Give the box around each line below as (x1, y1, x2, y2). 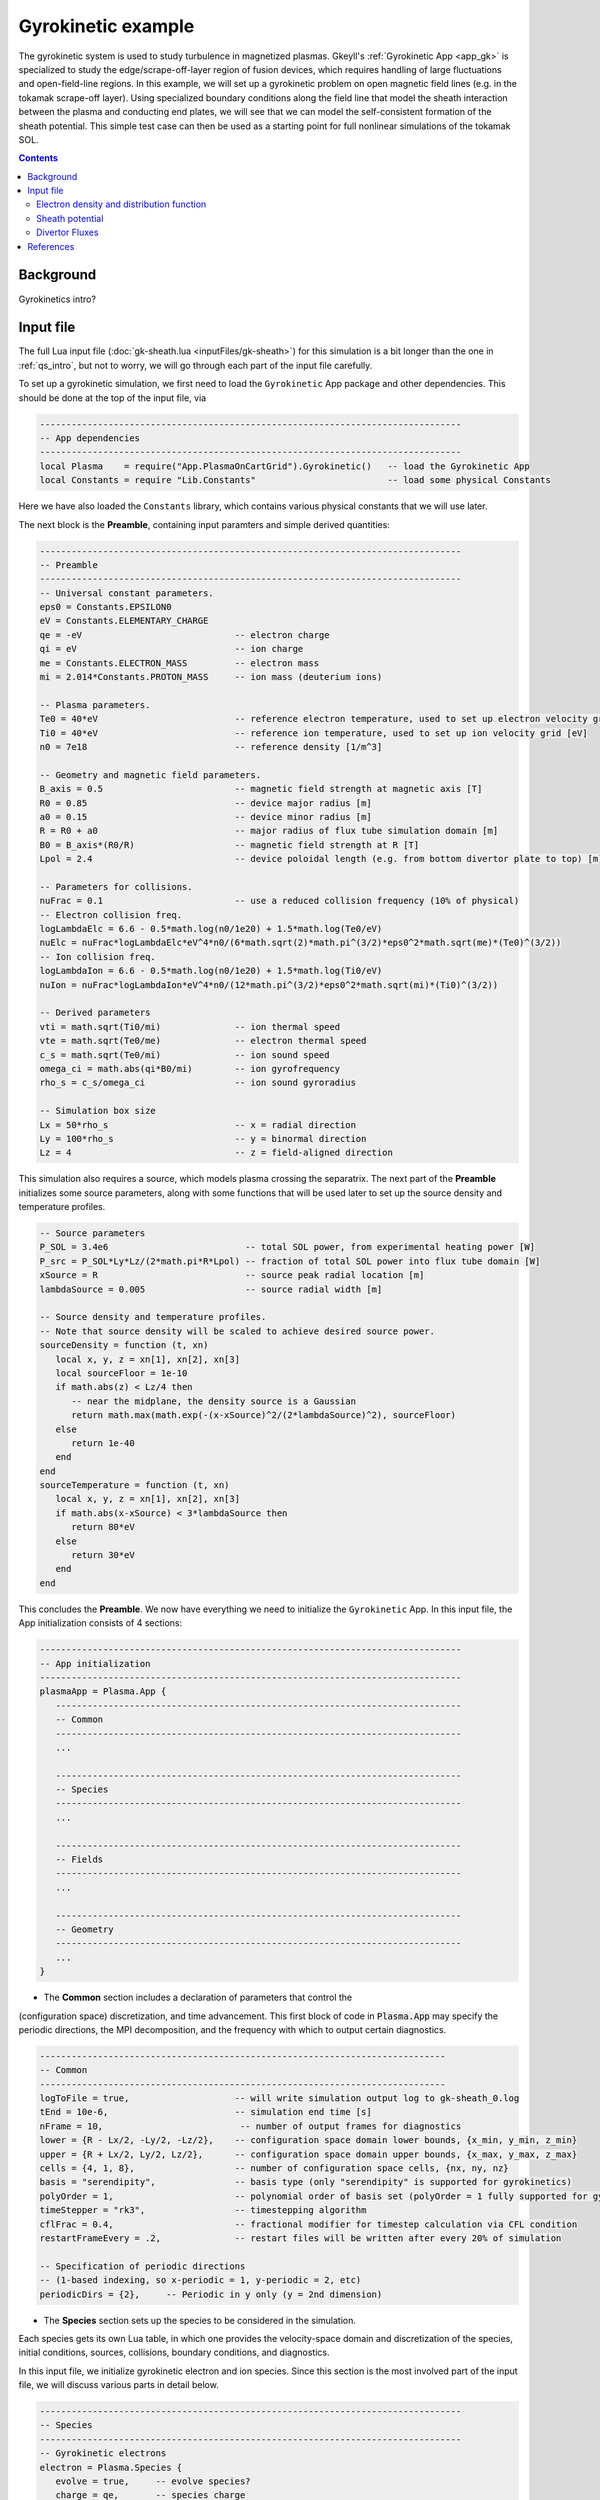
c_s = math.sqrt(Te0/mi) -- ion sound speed (39, 1049, 330, 1060)
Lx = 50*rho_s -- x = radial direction (39, 1119, 357, 1130)
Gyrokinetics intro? (18, 293, 97, 305)
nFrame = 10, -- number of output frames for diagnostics (39, 2120, 462, 2132)
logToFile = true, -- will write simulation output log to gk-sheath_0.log (39, 2093, 520, 2104)
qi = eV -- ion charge (39, 643, 304, 655)
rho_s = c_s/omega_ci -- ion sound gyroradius (39, 1077, 357, 1089)
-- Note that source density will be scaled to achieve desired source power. (39, 1325, 435, 1337)
